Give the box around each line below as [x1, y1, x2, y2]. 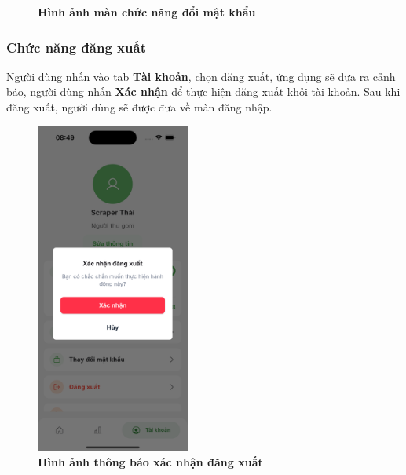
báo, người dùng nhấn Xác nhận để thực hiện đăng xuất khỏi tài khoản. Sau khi [6, 83, 401, 100]
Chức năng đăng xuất [6, 37, 146, 57]
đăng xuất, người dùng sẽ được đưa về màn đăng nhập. [6, 99, 272, 115]
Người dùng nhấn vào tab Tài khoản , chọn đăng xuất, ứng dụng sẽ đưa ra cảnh [6, 68, 396, 84]
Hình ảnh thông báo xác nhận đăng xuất [38, 454, 263, 470]
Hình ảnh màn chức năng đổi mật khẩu [38, 4, 256, 20]
